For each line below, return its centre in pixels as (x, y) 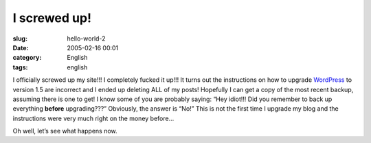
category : (27, 58)
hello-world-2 (86, 38)
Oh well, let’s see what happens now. (65, 131)
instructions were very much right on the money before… (93, 118)
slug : (20, 38)
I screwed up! (52, 18)
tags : (20, 67)
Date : (21, 47)
